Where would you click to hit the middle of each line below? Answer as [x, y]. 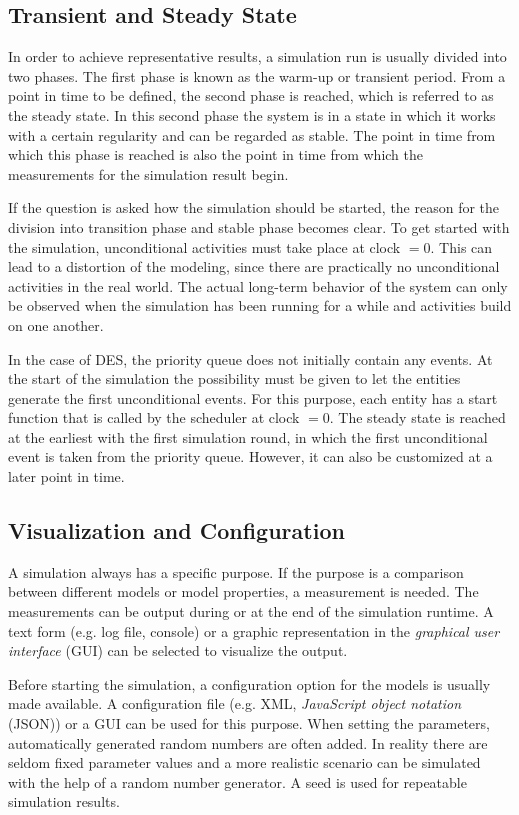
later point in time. [66, 476]
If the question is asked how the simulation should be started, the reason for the [254, 207]
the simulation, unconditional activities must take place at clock [204, 246]
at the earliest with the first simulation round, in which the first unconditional [248, 436]
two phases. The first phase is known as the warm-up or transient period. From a [257, 75]
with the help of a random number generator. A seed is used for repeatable [237, 781]
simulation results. [64, 801]
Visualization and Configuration [176, 530]
